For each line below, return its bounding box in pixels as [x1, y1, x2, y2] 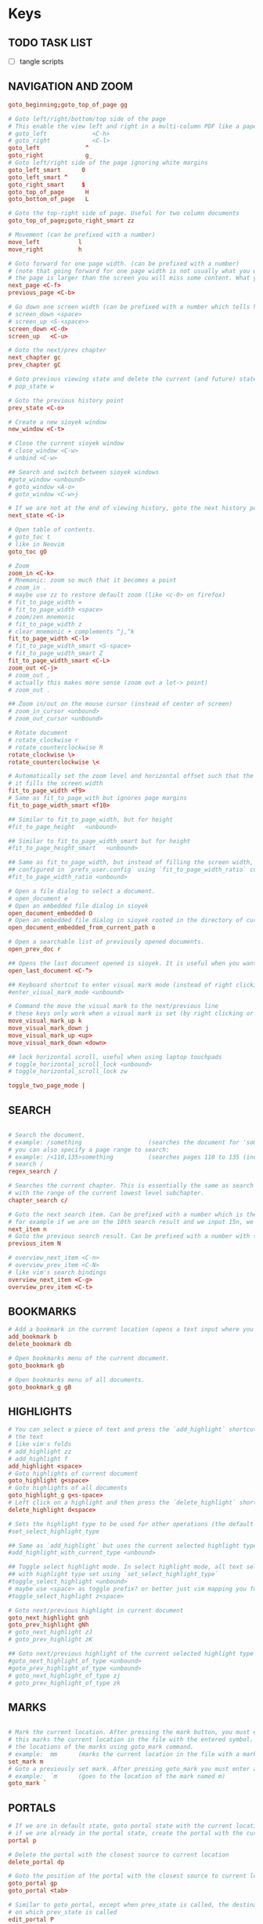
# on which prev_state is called [8, 1908, 117, 1916]
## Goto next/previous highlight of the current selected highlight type [8, 1650, 254, 1658]
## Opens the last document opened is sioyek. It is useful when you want [8, 959, 258, 967]
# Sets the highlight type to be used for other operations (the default [8, 1520, 254, 1528]
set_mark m [8, 1758, 44, 1765]
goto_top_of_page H [8, 188, 89, 196]
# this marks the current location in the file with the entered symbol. [8, 1736, 254, 1743]
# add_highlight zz [8, 1448, 72, 1455]
